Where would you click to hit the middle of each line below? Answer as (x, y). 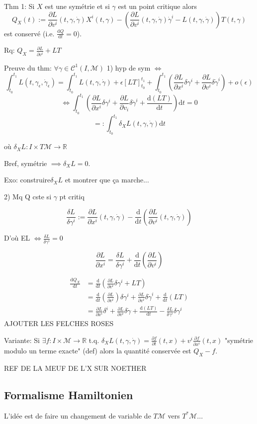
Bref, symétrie (26, 163)
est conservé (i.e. (29, 33)
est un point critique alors (157, 6)
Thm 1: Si (19, 6)
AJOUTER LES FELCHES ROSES (59, 323)
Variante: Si (22, 340)
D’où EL (17, 238)
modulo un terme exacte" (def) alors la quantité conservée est (98, 350)
